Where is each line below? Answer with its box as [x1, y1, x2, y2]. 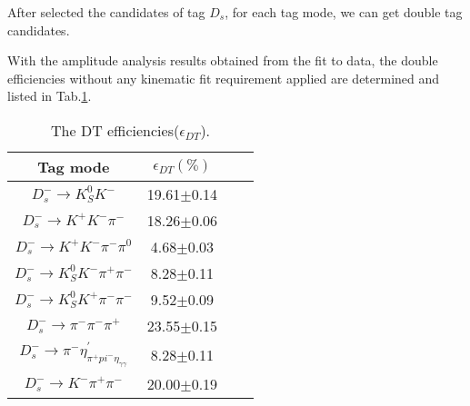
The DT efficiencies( [51, 119, 180, 141]
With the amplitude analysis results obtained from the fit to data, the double [7, 51, 438, 70]
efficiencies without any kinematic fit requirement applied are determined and [7, 68, 440, 87]
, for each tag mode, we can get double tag [225, 3, 463, 21]
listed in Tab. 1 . [7, 86, 92, 105]
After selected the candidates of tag [7, 3, 205, 21]
